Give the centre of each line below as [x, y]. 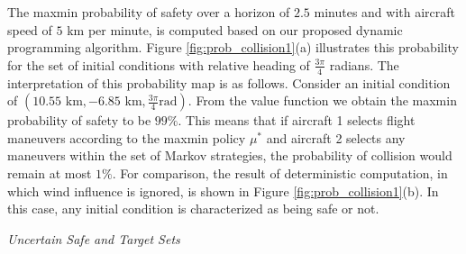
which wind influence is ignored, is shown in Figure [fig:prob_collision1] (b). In [223, 190]
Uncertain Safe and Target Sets [94, 238]
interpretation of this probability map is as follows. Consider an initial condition [229, 82]
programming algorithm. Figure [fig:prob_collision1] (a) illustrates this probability [233, 47]
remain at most [50, 172]
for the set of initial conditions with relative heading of [159, 64]
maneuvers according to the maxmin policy [127, 137]
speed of [30, 29]
